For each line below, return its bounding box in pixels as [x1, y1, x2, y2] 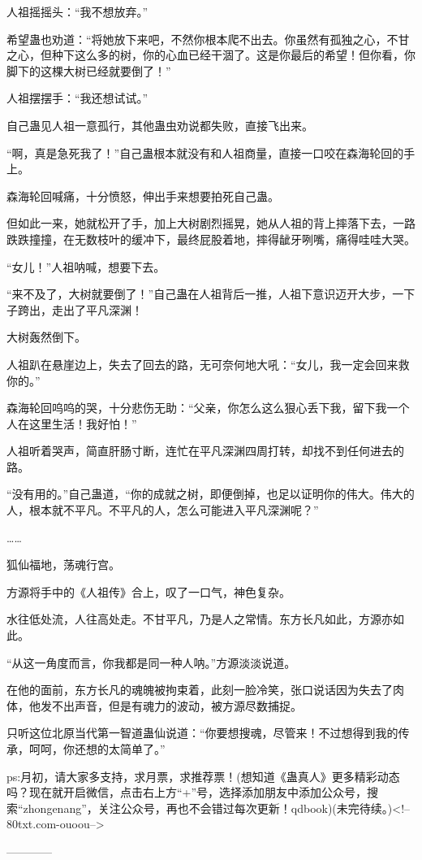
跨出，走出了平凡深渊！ [17, 301, 143, 318]
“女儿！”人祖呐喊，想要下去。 [6, 258, 166, 275]
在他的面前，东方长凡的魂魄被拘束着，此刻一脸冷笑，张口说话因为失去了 [6, 681, 393, 698]
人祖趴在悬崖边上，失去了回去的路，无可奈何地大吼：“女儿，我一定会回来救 [6, 355, 410, 372]
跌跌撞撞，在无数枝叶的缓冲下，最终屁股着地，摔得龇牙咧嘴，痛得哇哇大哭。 [6, 230, 416, 247]
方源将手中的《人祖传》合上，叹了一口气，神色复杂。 [6, 583, 291, 600]
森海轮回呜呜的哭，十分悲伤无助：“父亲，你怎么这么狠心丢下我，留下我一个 [6, 399, 410, 416]
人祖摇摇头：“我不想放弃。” [6, 3, 149, 20]
